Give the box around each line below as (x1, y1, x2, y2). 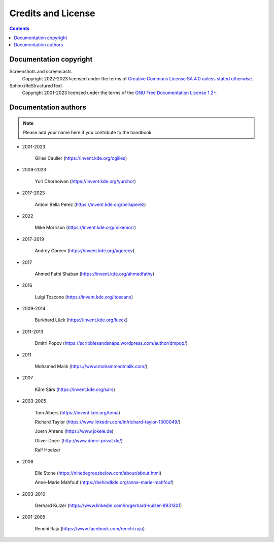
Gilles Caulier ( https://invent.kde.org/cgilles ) (35, 155, 127, 161)
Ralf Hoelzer (35, 447, 61, 453)
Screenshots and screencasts (9, 69, 72, 75)
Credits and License (9, 8, 96, 19)
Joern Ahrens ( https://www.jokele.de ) (35, 428, 114, 434)
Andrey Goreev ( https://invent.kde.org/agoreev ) (35, 248, 134, 254)
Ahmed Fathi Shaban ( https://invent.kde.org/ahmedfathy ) (35, 270, 155, 277)
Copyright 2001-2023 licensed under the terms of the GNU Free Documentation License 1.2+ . (22, 89, 218, 96)
